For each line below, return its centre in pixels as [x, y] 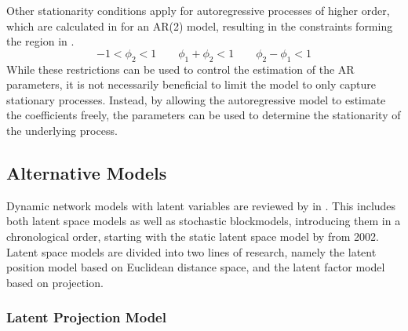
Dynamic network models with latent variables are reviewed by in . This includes [201, 205]
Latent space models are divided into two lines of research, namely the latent [191, 251]
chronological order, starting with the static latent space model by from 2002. [193, 236]
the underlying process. [62, 130]
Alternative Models [87, 172]
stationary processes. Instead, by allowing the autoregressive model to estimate [196, 99]
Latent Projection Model [86, 317]
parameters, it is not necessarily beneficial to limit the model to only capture [191, 84]
